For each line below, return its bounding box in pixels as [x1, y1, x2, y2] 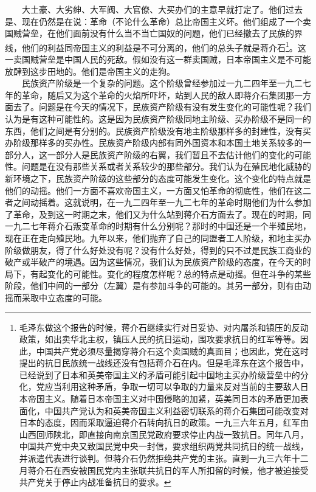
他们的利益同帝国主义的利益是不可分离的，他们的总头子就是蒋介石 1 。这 [21, 39, 306, 54]
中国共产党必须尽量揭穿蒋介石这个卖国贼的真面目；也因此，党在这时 [36, 344, 309, 357]
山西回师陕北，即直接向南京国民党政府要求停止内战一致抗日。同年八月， [19, 428, 309, 440]
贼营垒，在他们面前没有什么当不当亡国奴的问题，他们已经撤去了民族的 [13, 27, 294, 40]
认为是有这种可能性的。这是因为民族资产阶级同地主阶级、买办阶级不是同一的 [5, 113, 311, 125]
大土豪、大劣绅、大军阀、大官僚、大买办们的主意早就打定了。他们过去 [21, 3, 303, 15]
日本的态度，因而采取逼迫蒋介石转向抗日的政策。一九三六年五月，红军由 [19, 416, 309, 429]
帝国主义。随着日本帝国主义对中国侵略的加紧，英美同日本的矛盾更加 [27, 392, 300, 405]
